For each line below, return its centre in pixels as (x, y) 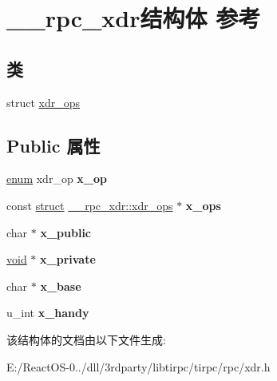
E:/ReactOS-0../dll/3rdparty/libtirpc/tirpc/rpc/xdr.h (138, 366)
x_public (66, 232)
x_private (68, 259)
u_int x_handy (48, 313)
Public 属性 (53, 145)
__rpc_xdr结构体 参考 (134, 18)
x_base (61, 286)
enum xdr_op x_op (57, 179)
